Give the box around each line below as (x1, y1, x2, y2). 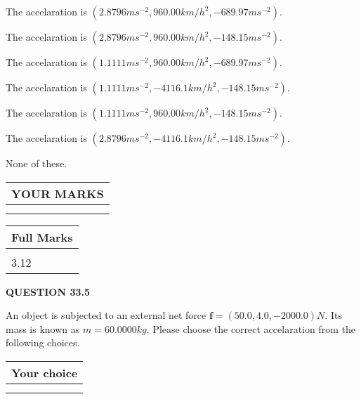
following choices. (6, 335, 80, 350)
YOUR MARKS (11, 185, 104, 202)
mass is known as (6, 321, 80, 336)
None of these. (6, 156, 67, 170)
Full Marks (11, 228, 73, 245)
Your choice (11, 364, 78, 381)
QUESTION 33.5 (6, 284, 90, 299)
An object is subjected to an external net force (6, 308, 206, 322)
